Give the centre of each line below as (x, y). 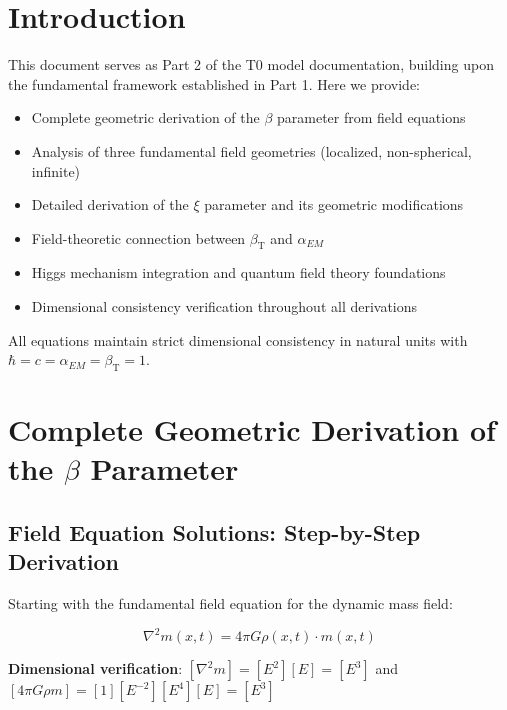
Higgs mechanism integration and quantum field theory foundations (238, 272)
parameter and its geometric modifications (334, 204)
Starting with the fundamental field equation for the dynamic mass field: (230, 603)
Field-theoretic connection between (138, 237)
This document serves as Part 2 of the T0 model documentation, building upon (251, 64)
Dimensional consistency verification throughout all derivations (224, 306)
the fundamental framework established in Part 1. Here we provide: (214, 83)
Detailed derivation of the (110, 204)
